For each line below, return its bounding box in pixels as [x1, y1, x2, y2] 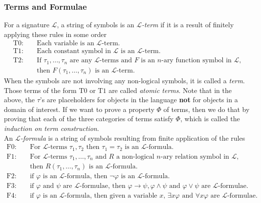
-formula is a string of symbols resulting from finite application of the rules [20, 132, 245, 143]
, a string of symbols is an [57, 19, 134, 30]
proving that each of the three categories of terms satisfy [4, 113, 174, 124]
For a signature [4, 19, 49, 30]
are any [69, 57, 92, 64]
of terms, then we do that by [163, 104, 250, 114]
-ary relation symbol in [160, 153, 229, 160]
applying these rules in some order [4, 29, 107, 39]
